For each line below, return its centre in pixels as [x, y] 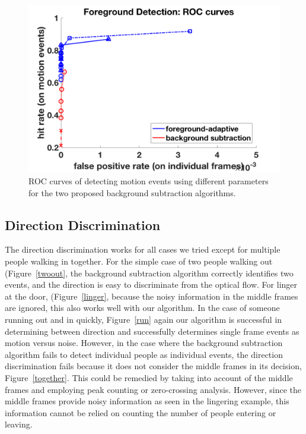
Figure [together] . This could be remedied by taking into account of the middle [149, 377]
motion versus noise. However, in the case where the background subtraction [144, 343]
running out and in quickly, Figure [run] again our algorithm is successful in [144, 319]
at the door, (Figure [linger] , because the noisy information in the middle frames [152, 296]
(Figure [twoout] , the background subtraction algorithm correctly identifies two [149, 273]
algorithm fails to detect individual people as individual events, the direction [144, 354]
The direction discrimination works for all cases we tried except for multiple [143, 249]
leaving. [19, 424]
